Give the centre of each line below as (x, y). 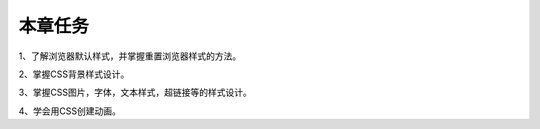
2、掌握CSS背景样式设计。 (74, 74)
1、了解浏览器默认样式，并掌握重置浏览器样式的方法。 (130, 56)
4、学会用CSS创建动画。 (70, 111)
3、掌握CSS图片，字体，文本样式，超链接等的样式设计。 (135, 92)
